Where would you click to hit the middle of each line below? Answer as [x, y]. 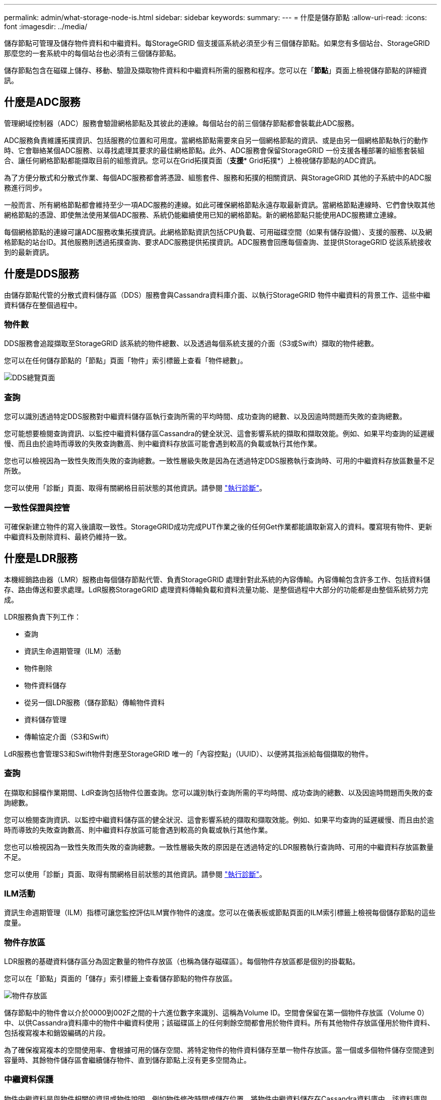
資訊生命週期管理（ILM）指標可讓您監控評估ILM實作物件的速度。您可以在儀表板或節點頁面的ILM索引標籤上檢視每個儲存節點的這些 [220, 913]
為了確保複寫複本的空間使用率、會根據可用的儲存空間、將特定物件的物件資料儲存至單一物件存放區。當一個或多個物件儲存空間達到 [219, 1050]
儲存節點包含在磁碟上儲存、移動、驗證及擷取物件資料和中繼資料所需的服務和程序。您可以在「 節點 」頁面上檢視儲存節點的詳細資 [215, 70]
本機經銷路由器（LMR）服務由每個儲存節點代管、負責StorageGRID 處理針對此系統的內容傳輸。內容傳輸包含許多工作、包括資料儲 [217, 579]
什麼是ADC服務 [42, 102]
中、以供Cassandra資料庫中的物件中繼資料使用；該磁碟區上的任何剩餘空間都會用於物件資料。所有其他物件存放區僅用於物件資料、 [219, 1023]
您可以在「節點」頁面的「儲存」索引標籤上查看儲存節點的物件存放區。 [120, 979]
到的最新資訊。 [29, 252]
